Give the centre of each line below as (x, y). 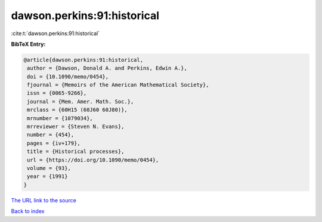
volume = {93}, (49, 168)
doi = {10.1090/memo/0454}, (68, 76)
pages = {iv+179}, (54, 143)
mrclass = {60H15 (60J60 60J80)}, (77, 110)
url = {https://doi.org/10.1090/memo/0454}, (93, 160)
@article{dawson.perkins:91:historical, (83, 60)
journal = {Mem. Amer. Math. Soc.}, (80, 101)
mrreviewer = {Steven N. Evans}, (76, 127)
